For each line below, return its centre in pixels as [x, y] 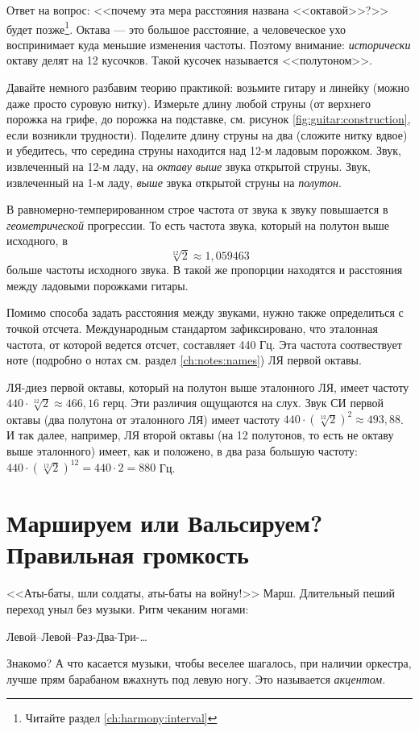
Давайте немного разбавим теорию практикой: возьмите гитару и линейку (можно [208, 87]
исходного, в [37, 241]
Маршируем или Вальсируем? [165, 523]
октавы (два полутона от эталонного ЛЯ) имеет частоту [143, 419]
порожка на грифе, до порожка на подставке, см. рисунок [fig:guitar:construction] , [209, 119]
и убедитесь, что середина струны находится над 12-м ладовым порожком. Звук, [204, 150]
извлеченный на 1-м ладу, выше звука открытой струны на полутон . [174, 182]
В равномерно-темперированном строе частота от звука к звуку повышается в [197, 209]
